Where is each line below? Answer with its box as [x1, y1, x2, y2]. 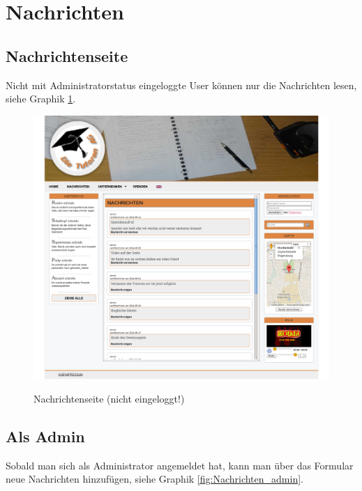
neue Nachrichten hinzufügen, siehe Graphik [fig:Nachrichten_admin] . [6, 471, 303, 486]
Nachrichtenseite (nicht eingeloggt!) [33, 391, 185, 405]
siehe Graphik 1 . [6, 91, 76, 106]
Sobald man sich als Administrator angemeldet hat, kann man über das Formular [6, 458, 354, 472]
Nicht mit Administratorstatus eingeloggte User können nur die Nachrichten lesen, [6, 77, 357, 92]
